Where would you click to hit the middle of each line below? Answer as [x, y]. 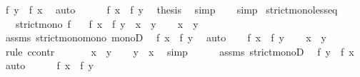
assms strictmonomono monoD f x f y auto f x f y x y [166, 37]
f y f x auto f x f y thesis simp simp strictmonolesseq [171, 9]
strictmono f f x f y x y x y [107, 23]
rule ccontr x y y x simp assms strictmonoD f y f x [180, 51]
